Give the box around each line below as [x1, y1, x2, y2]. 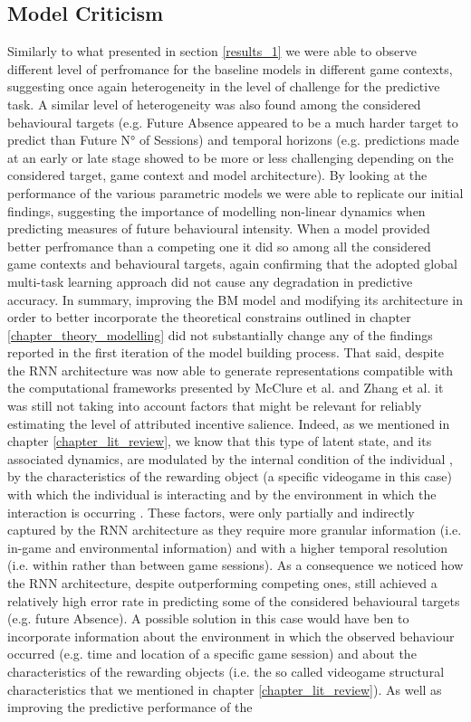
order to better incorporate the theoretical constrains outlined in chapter [7, 308, 411, 327]
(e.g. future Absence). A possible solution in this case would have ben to [7, 609, 409, 628]
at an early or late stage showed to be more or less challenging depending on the [7, 147, 454, 166]
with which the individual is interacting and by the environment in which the [7, 485, 437, 504]
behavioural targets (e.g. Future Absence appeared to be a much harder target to [7, 112, 458, 131]
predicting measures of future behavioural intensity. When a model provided [7, 219, 430, 238]
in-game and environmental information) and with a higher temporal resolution [7, 537, 448, 556]
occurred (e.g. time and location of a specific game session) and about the [7, 644, 417, 663]
